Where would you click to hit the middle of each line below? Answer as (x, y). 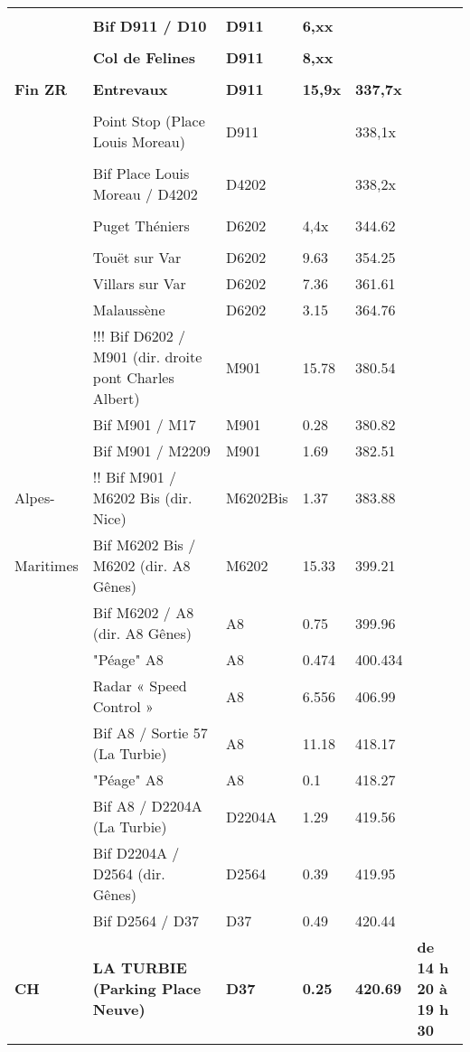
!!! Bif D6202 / (139, 336)
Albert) (116, 398)
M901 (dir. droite (147, 357)
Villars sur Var (139, 283)
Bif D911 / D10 (150, 26)
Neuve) (119, 1009)
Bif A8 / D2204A (147, 806)
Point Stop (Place (149, 121)
